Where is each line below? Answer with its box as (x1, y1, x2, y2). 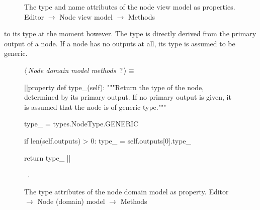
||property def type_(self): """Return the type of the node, (24, 82, 204, 92)
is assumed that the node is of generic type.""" (24, 101, 166, 112)
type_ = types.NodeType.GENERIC (24, 118, 139, 129)
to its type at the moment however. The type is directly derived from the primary (4, 28, 256, 39)
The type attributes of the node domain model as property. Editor (24, 186, 229, 196)
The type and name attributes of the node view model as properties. (24, 2, 235, 12)
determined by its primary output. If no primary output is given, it (24, 92, 231, 102)
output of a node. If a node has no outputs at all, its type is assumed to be (4, 38, 235, 48)
